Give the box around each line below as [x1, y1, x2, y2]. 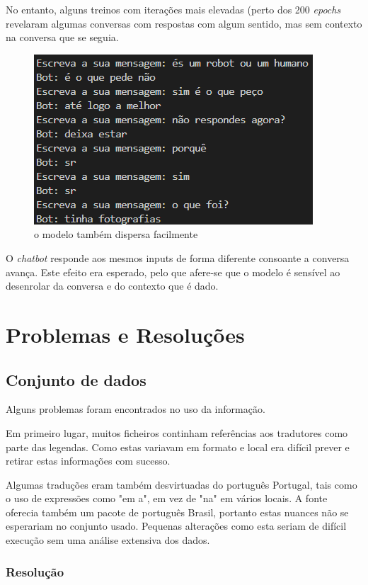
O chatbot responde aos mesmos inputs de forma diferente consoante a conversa [6, 250, 350, 265]
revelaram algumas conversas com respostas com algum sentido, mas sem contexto [6, 16, 362, 30]
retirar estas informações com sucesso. [6, 453, 171, 468]
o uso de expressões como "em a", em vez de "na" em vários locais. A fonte [6, 491, 328, 506]
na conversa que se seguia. [6, 30, 119, 45]
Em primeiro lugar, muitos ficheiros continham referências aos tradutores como [6, 425, 348, 440]
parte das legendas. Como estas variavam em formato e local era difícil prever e [6, 439, 350, 454]
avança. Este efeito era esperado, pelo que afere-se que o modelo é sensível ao [6, 264, 340, 279]
